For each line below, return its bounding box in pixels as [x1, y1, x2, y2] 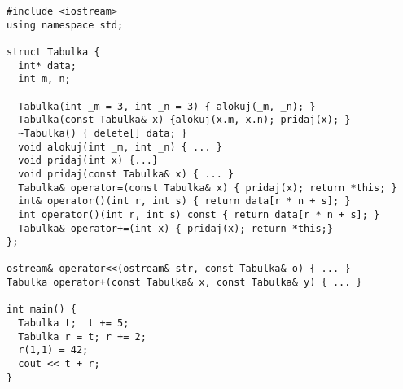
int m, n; [18, 73, 71, 85]
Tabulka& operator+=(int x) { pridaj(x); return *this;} [18, 222, 333, 234]
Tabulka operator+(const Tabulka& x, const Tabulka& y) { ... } [7, 277, 362, 289]
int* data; [18, 59, 77, 72]
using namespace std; [7, 19, 124, 31]
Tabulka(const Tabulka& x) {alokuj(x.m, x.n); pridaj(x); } [18, 114, 351, 126]
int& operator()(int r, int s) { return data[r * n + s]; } [18, 195, 351, 208]
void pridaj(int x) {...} [18, 155, 159, 167]
